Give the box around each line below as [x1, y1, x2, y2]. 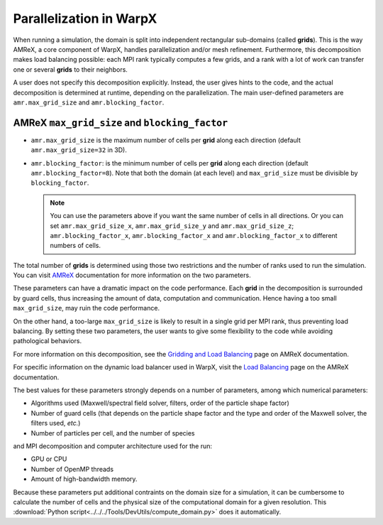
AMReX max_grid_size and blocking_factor [13, 117, 228, 129]
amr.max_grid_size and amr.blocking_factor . [13, 98, 165, 107]
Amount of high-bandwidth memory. [30, 475, 138, 483]
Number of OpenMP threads [30, 465, 113, 473]
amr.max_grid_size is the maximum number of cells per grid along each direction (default [30, 136, 301, 144]
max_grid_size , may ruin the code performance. [13, 304, 160, 313]
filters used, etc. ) [30, 419, 81, 428]
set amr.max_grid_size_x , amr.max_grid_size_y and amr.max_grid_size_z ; [50, 221, 294, 230]
